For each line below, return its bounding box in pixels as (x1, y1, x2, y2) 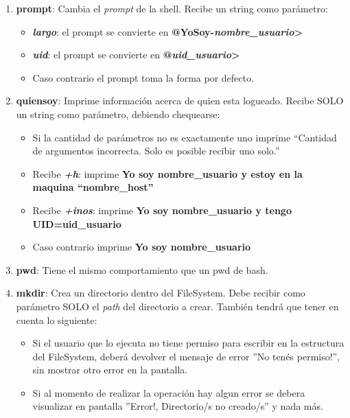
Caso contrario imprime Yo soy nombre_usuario (32, 240, 251, 254)
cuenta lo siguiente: (16, 312, 97, 327)
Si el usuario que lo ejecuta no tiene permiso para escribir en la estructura (32, 336, 345, 350)
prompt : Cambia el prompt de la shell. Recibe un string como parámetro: (16, 1, 328, 15)
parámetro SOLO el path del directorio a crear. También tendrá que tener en (16, 299, 339, 313)
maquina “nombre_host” (32, 180, 154, 194)
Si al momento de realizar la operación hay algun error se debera (32, 385, 305, 399)
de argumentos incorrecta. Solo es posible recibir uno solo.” (32, 143, 280, 158)
